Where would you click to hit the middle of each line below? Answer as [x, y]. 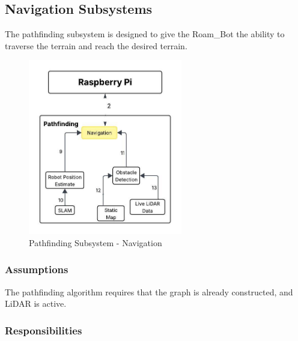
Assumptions [37, 269]
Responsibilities [44, 330]
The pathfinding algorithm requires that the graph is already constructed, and [149, 291]
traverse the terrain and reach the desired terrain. [96, 45]
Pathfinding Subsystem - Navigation [96, 242]
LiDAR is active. [36, 303]
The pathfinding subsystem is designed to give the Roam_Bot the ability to [145, 34]
